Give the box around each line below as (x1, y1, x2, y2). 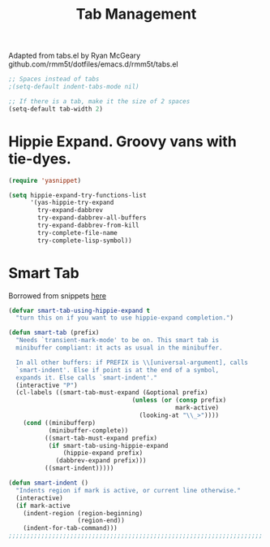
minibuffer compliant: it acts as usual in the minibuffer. (15, 344, 223, 352)
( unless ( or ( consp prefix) (131, 396, 227, 405)
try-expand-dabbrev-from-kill (37, 221, 139, 229)
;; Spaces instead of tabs (8, 75, 100, 84)
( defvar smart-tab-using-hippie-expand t (8, 306, 151, 315)
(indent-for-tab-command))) (23, 524, 118, 532)
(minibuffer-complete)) (48, 426, 129, 435)
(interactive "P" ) (15, 381, 79, 389)
